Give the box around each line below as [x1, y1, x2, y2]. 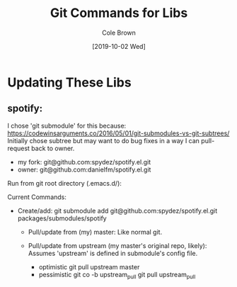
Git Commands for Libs [50, 5, 188, 21]
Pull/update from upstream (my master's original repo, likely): [28, 241, 207, 249]
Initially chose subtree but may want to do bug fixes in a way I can [7, 136, 200, 145]
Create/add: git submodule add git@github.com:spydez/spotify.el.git [17, 206, 218, 215]
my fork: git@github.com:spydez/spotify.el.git [17, 157, 151, 166]
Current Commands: [7, 193, 67, 201]
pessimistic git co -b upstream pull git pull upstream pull [38, 270, 196, 281]
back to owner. [31, 144, 75, 152]
